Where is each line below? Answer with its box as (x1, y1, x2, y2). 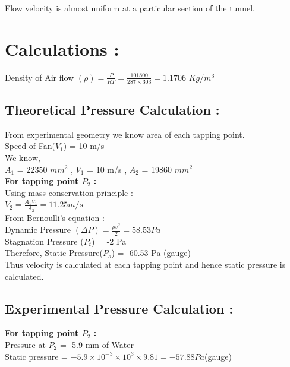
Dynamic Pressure (5, 223, 71, 235)
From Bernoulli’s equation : (5, 211, 105, 223)
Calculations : (5, 36, 119, 61)
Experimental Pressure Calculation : (5, 299, 234, 317)
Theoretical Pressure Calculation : (5, 100, 220, 118)
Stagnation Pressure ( (5, 235, 84, 247)
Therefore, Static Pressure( (5, 246, 103, 259)
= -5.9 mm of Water (59, 338, 134, 350)
